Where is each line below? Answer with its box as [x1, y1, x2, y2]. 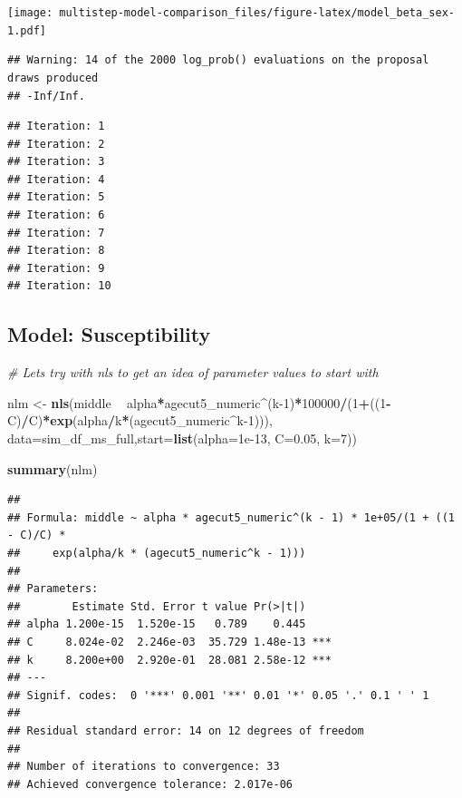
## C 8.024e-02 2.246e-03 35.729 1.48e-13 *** [7, 635, 332, 648]
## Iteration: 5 [7, 190, 105, 204]
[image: [7, 6, 53, 19]
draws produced [7, 71, 99, 84]
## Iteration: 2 [7, 137, 105, 151]
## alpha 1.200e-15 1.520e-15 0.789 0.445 [7, 618, 306, 631]
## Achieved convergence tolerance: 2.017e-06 [7, 777, 293, 791]
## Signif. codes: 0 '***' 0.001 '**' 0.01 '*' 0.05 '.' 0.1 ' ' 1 [7, 688, 429, 702]
